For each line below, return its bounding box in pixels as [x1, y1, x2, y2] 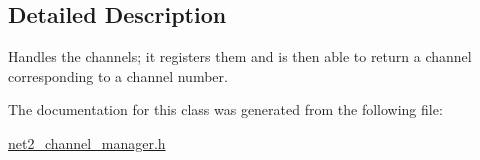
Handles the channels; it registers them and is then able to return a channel [8, 46, 472, 67]
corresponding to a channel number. [8, 65, 228, 86]
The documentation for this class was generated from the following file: [8, 99, 443, 120]
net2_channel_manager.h [8, 132, 166, 153]
